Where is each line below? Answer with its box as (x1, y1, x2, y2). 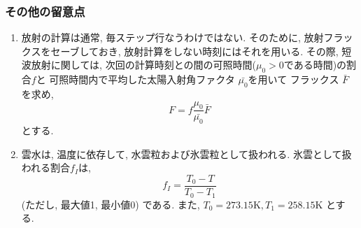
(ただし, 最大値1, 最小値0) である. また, (21, 197, 200, 211)
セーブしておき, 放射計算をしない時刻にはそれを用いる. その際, (50, 43, 339, 58)
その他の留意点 (5, 2, 85, 20)
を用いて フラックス (248, 72, 339, 87)
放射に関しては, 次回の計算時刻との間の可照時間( (31, 57, 256, 72)
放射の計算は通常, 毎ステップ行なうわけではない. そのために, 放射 (21, 30, 324, 45)
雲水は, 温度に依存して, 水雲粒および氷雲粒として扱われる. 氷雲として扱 (21, 146, 352, 161)
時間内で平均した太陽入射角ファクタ (69, 72, 235, 87)
